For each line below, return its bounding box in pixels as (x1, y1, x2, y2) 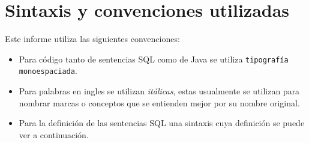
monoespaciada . (19, 64, 77, 77)
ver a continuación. (19, 128, 89, 141)
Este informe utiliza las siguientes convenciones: (5, 32, 180, 45)
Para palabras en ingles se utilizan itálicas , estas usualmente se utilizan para (19, 85, 300, 97)
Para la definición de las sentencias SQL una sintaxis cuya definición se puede (19, 117, 305, 129)
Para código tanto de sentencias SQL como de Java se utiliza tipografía (19, 52, 289, 65)
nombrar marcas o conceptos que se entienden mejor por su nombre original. (19, 96, 300, 109)
